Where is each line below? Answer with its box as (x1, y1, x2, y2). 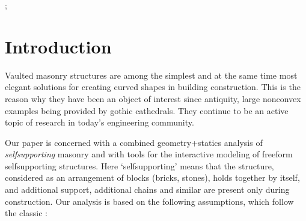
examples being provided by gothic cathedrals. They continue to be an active (5, 104, 289, 117)
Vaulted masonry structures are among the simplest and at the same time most (5, 68, 298, 81)
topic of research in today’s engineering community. (5, 116, 194, 129)
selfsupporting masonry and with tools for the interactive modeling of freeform (5, 148, 293, 160)
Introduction (5, 34, 112, 58)
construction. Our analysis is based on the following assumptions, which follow (5, 195, 294, 207)
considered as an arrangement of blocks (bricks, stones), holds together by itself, (5, 171, 300, 184)
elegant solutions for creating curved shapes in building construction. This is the (5, 80, 301, 93)
